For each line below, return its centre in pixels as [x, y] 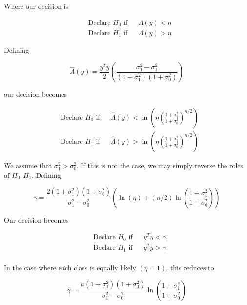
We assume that [28, 165]
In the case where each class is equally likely [70, 268]
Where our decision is [36, 6]
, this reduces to [190, 268]
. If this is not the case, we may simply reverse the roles [160, 165]
